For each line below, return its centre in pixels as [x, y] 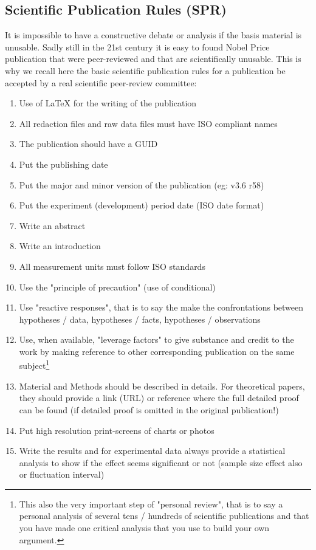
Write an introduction [60, 246]
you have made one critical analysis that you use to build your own [144, 528]
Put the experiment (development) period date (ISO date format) [142, 205]
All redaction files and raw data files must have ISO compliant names [148, 123]
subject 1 [34, 365]
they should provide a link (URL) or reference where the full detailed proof [159, 398]
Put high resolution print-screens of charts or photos [117, 430]
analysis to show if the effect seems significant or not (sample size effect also [161, 462]
